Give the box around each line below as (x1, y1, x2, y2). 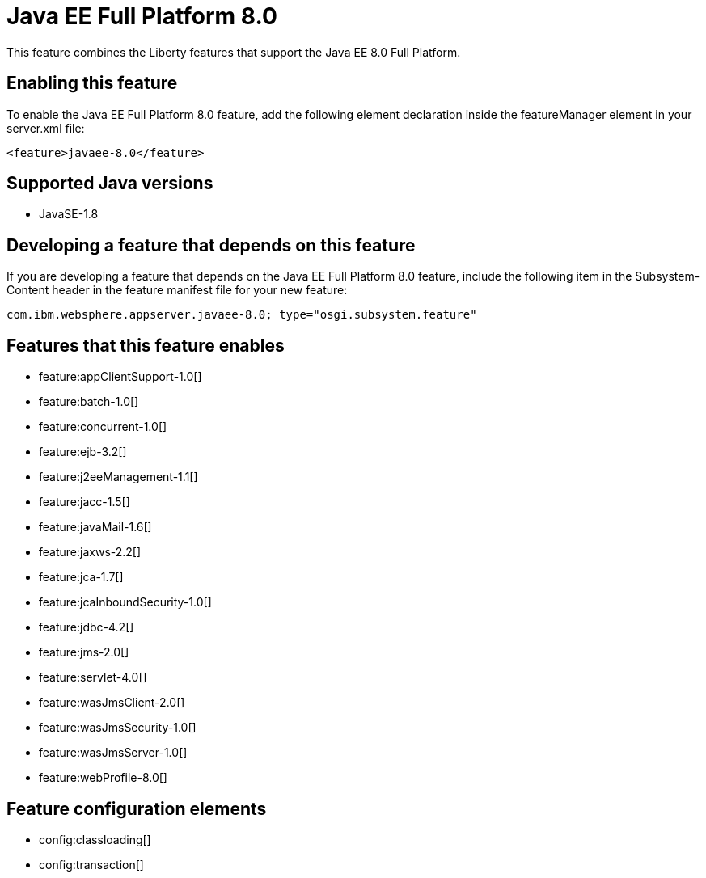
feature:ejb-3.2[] (39, 445, 127, 459)
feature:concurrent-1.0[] (39, 420, 167, 434)
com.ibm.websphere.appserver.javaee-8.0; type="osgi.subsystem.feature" (6, 308, 477, 322)
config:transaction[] (39, 857, 144, 872)
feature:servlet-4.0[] (39, 670, 147, 685)
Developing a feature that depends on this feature (6, 234, 416, 255)
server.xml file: (6, 120, 85, 135)
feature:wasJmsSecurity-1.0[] (39, 720, 197, 735)
